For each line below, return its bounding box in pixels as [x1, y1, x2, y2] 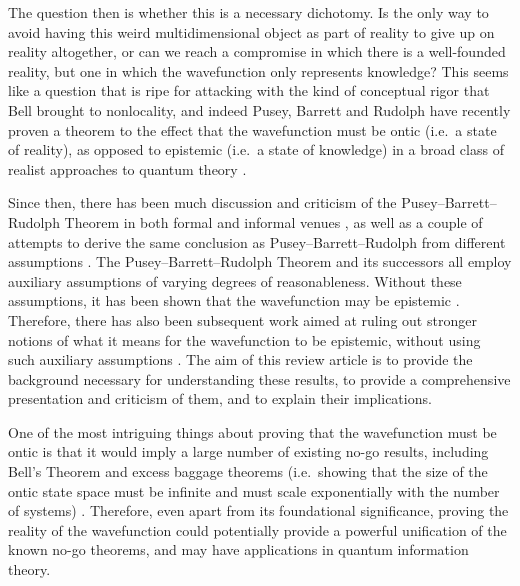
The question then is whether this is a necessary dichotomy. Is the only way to [8, 2, 489, 22]
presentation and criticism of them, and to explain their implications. [8, 388, 432, 409]
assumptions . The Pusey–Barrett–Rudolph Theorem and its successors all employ [8, 251, 512, 272]
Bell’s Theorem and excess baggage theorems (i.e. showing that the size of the [8, 461, 488, 482]
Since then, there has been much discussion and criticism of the [8, 192, 397, 213]
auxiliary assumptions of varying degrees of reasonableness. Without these [8, 270, 462, 291]
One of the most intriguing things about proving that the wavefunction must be [8, 421, 497, 442]
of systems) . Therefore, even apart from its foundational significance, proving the [8, 500, 509, 521]
